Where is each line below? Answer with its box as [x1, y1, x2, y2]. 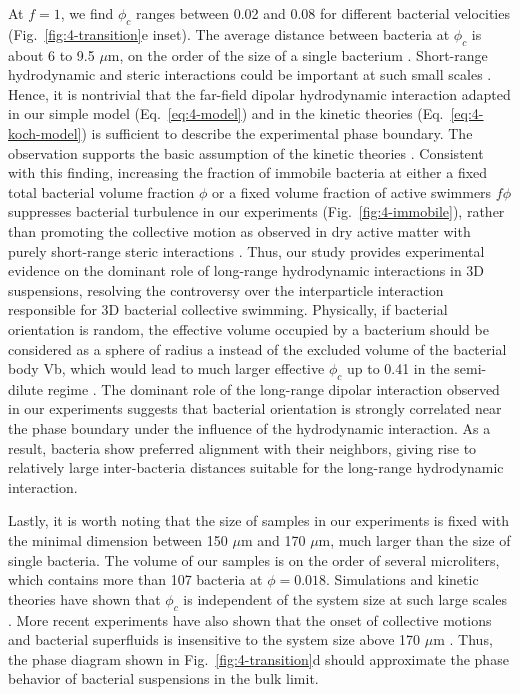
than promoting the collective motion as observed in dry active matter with [8, 220, 471, 241]
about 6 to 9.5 [8, 44, 95, 65]
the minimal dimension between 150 [8, 530, 228, 551]
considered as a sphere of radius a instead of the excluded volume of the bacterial [8, 338, 507, 359]
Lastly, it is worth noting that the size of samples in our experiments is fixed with [8, 510, 509, 531]
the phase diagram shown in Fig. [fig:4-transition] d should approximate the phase [8, 648, 509, 669]
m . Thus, [433, 629, 493, 650]
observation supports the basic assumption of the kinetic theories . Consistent [8, 142, 484, 163]
